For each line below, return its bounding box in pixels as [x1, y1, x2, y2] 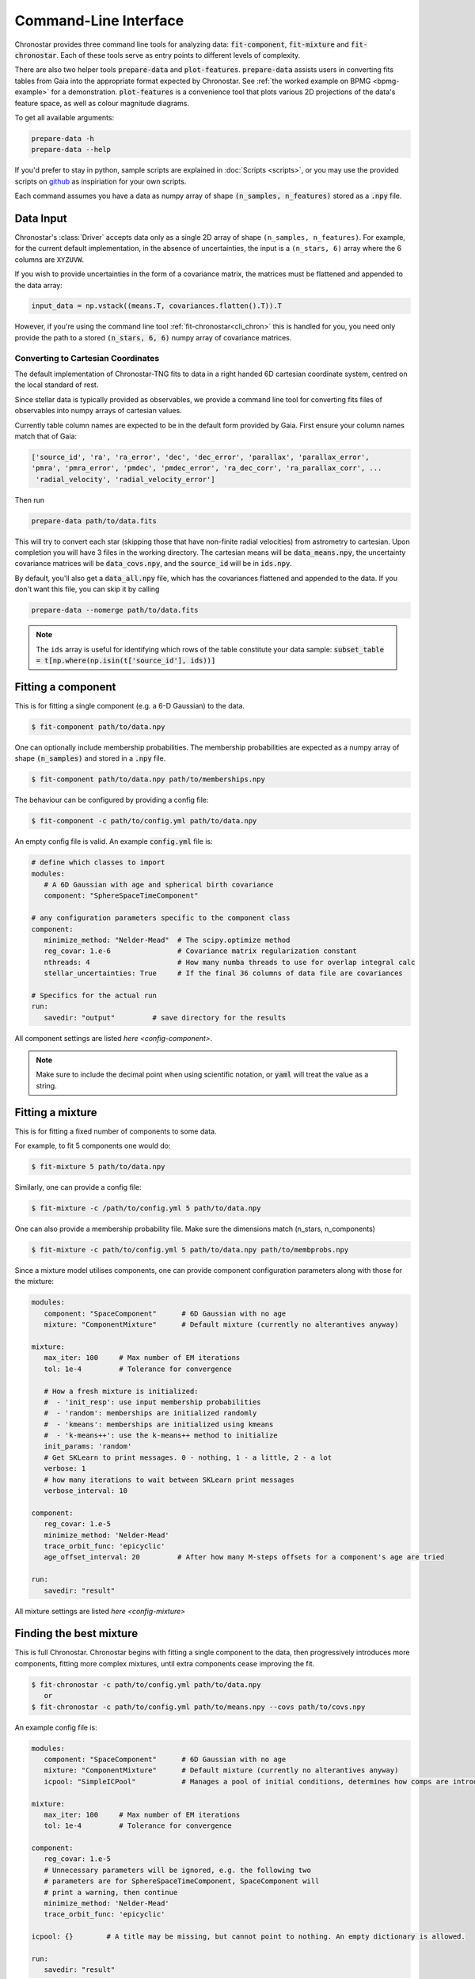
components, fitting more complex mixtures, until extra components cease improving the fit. [14, 1658, 315, 1668]
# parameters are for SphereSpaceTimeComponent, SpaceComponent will [44, 1877, 320, 1886]
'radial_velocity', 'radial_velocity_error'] [36, 475, 215, 484]
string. [36, 1081, 57, 1090]
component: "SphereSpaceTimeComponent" [44, 891, 199, 900]
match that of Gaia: [14, 431, 78, 441]
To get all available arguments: [14, 112, 115, 122]
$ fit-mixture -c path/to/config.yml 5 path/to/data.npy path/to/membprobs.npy [31, 1245, 349, 1255]
